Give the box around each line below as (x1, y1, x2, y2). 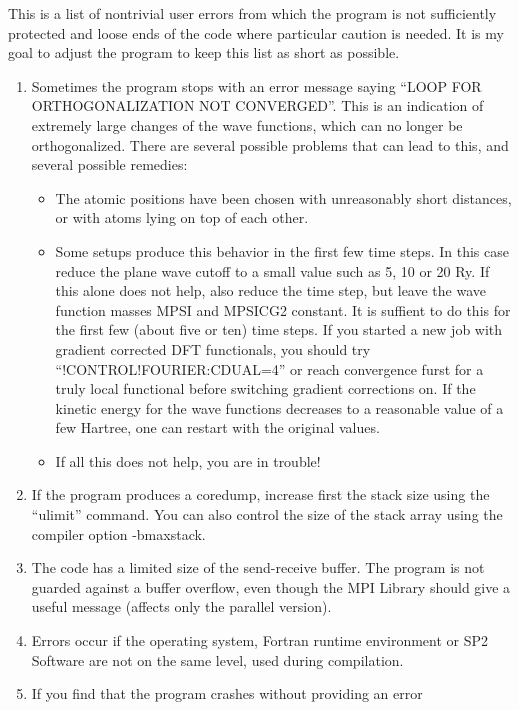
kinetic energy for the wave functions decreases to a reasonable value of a (55, 397, 504, 418)
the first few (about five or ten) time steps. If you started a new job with (55, 319, 503, 340)
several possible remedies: (31, 154, 188, 175)
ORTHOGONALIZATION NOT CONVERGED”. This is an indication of (31, 95, 484, 116)
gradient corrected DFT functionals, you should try (55, 338, 371, 359)
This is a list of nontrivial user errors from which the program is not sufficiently (8, 3, 497, 23)
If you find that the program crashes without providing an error (31, 683, 423, 704)
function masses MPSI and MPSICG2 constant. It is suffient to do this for (55, 299, 511, 320)
